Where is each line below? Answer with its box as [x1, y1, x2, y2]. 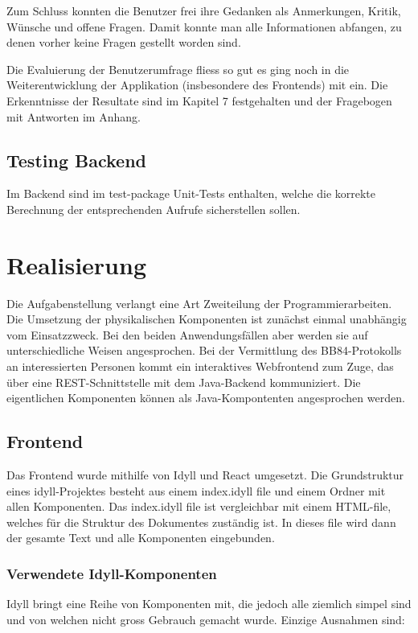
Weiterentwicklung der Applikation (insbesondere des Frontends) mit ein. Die [6, 76, 388, 93]
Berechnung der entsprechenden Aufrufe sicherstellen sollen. [6, 200, 301, 217]
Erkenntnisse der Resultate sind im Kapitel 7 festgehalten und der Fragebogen [6, 92, 392, 109]
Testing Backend [6, 147, 146, 172]
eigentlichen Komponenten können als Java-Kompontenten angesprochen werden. [6, 389, 405, 406]
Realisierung [6, 248, 146, 281]
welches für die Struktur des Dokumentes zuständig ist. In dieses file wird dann [6, 513, 396, 530]
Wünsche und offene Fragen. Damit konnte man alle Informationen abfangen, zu [6, 18, 402, 35]
